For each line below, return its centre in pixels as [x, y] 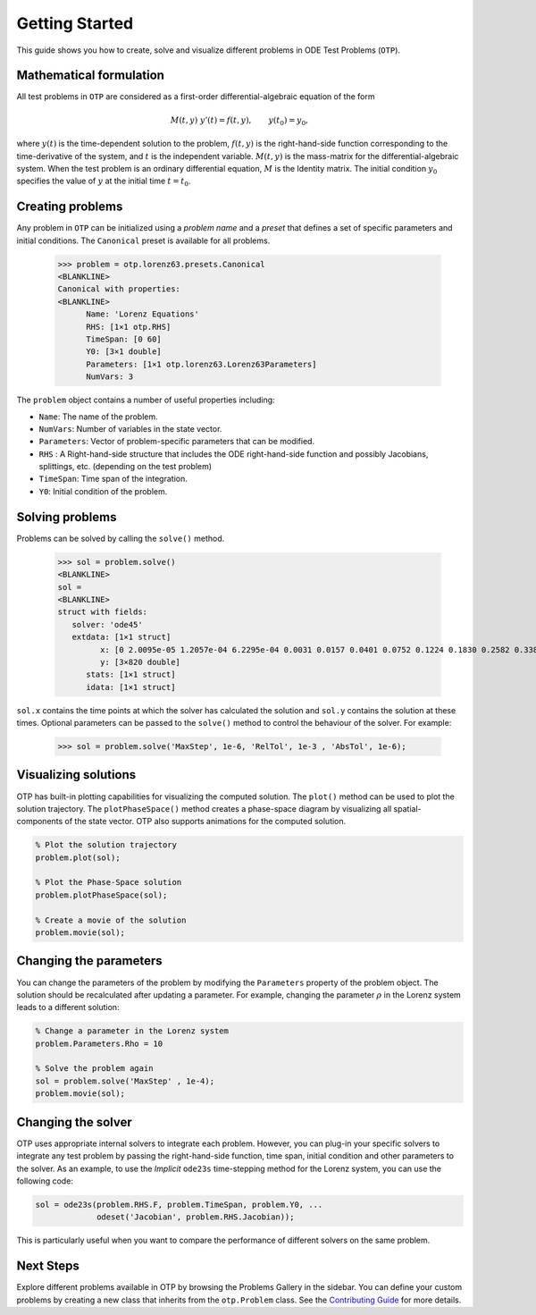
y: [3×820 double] [140, 662]
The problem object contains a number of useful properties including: [146, 400]
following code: [45, 1181]
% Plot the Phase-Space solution [109, 882]
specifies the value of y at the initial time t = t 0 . [104, 182]
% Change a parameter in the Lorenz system [132, 1031]
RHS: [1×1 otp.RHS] [129, 327]
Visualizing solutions [76, 775]
